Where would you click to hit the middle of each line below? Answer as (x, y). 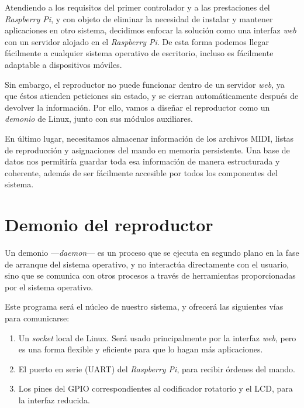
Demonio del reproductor (109, 224)
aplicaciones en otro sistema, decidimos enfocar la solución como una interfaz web (151, 30)
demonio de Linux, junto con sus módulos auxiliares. (99, 119)
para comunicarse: (37, 318)
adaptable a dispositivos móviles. (63, 64)
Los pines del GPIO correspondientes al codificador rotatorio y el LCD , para (156, 388)
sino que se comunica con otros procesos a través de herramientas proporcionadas (150, 275)
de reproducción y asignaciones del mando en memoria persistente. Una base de (147, 150)
